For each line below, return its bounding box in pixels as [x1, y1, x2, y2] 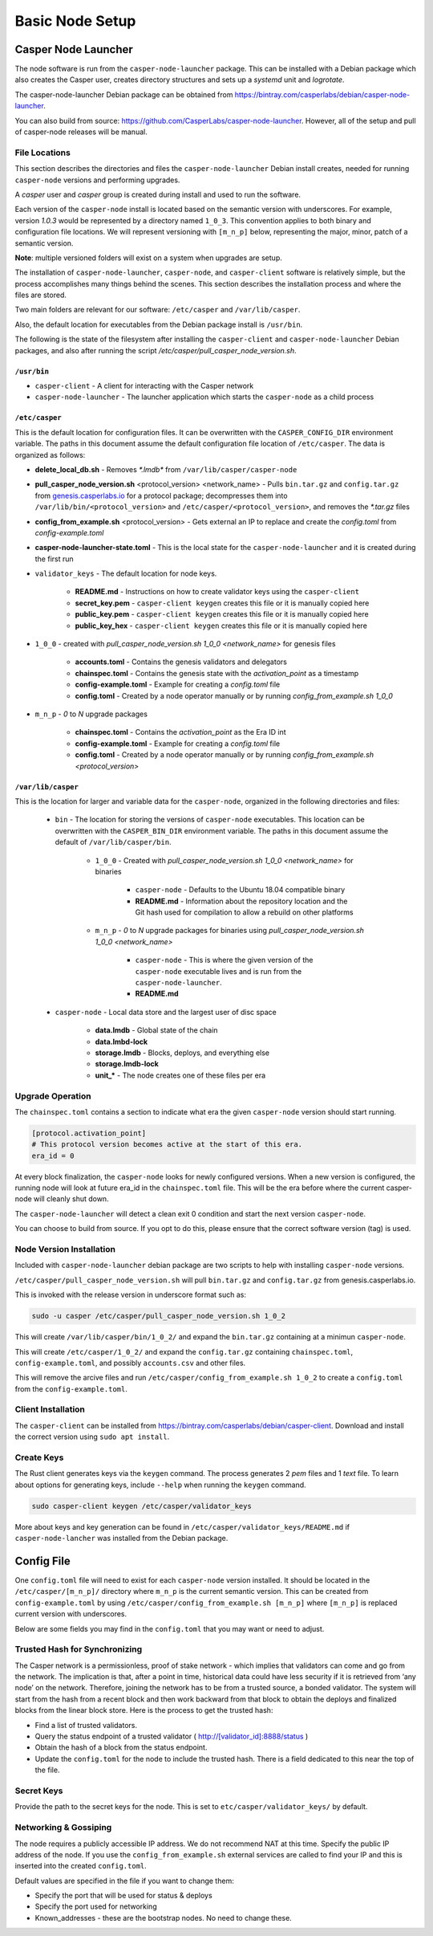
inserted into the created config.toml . [14, 1861, 148, 1871]
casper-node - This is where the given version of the [135, 956, 314, 965]
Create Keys [14, 1452, 64, 1463]
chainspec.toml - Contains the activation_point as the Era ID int [75, 728, 286, 737]
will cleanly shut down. [33, 1194, 109, 1204]
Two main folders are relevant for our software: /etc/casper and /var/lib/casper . [14, 305, 301, 315]
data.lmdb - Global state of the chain [95, 1025, 218, 1035]
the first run [34, 554, 74, 564]
